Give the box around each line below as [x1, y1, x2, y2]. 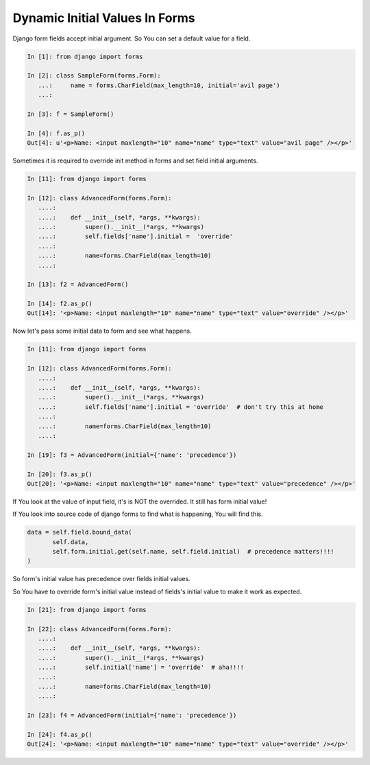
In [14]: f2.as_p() [27, 300, 92, 308]
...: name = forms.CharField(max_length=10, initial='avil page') [38, 81, 280, 89]
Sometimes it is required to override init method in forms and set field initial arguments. [12, 156, 258, 165]
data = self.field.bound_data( [27, 528, 133, 537]
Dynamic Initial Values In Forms [12, 10, 195, 25]
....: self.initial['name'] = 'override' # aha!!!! [38, 663, 245, 672]
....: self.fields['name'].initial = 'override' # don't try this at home [38, 403, 323, 411]
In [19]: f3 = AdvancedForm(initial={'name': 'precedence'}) [27, 451, 237, 459]
